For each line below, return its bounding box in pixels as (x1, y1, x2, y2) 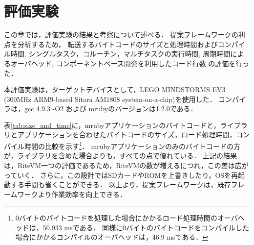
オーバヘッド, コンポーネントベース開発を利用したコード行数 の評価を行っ (10, 58, 250, 68)
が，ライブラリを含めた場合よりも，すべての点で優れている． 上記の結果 (4, 150, 237, 161)
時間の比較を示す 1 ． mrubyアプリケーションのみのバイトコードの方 (24, 140, 240, 151)
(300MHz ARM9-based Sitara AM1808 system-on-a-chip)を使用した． (4, 94, 216, 104)
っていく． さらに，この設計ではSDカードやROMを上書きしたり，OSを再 (4, 170, 238, 180)
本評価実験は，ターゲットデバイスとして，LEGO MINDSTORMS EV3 (4, 84, 226, 95)
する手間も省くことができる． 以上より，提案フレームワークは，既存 (10, 179, 231, 190)
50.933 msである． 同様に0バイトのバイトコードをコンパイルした (42, 222, 250, 232)
